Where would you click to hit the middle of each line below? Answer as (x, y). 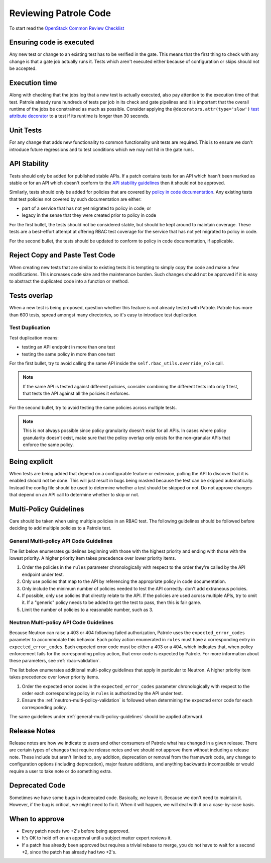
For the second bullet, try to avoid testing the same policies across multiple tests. (93, 407)
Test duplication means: (34, 337)
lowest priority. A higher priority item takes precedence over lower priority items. (93, 558)
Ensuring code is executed (52, 42)
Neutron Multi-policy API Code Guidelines (61, 623)
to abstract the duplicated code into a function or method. (69, 281)
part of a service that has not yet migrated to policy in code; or (87, 208)
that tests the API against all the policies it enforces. (76, 394)
